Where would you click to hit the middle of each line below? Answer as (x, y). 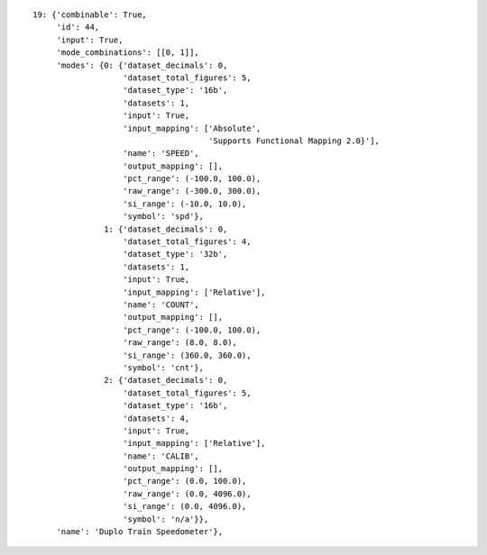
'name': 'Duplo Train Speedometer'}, (140, 532)
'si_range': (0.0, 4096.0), (185, 506)
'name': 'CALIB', (161, 456)
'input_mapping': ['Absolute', (192, 128)
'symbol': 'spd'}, (164, 217)
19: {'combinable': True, (90, 15)
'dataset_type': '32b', (175, 254)
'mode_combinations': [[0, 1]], (128, 53)
